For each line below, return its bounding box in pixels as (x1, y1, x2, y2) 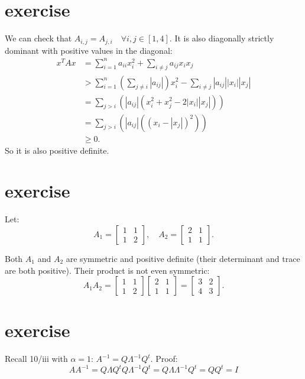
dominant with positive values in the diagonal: (5, 44, 173, 56)
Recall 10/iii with (5, 352, 68, 365)
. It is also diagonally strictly (169, 32, 274, 44)
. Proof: (150, 352, 178, 365)
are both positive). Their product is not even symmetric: (5, 264, 210, 276)
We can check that (5, 32, 72, 44)
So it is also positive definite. (5, 144, 109, 156)
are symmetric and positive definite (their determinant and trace (66, 252, 300, 264)
